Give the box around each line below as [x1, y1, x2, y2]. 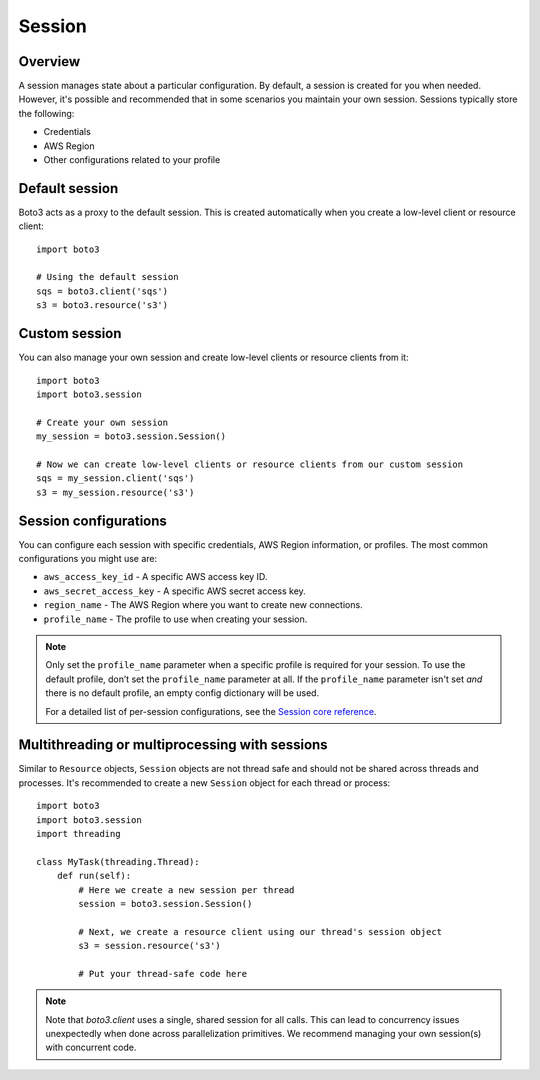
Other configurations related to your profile [43, 154, 221, 166]
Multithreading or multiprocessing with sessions [18, 736, 329, 754]
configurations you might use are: [18, 552, 158, 564]
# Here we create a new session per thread [78, 884, 295, 895]
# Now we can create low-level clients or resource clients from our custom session [36, 458, 464, 470]
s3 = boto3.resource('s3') [36, 300, 169, 311]
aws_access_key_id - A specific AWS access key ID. [43, 571, 268, 583]
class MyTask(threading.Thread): [36, 856, 200, 867]
